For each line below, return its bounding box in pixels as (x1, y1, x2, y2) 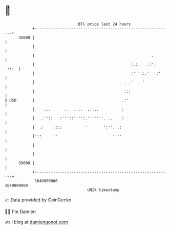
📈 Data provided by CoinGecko (5, 197, 72, 203)
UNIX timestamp (87, 187, 120, 193)
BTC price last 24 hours (78, 22, 131, 27)
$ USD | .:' (5, 97, 129, 103)
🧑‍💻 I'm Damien (5, 208, 36, 215)
